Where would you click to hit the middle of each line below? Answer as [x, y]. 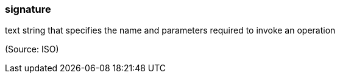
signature [28, 9]
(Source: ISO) [32, 49]
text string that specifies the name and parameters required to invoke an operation [170, 30]
